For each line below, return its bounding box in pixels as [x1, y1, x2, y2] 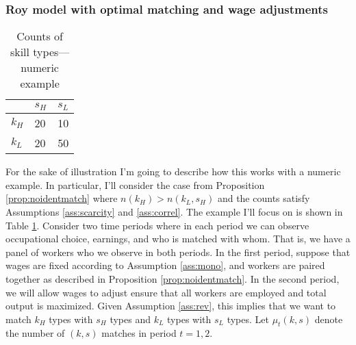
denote [314, 311, 343, 326]
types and [110, 311, 151, 326]
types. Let [227, 311, 269, 326]
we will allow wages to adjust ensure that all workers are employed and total [5, 285, 327, 299]
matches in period [101, 326, 177, 340]
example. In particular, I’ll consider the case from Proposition [5, 177, 265, 192]
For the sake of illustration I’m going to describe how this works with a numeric [5, 164, 341, 179]
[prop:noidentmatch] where [5, 191, 118, 205]
